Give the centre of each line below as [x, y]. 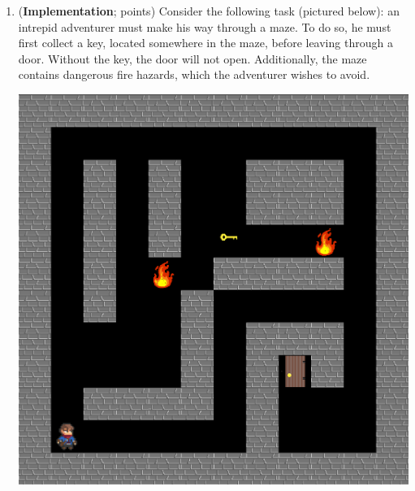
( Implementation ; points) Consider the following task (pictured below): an [209, 11]
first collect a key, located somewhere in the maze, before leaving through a [205, 43]
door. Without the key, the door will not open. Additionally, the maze [192, 58]
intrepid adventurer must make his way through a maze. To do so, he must [205, 26]
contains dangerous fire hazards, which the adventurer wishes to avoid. [194, 74]
